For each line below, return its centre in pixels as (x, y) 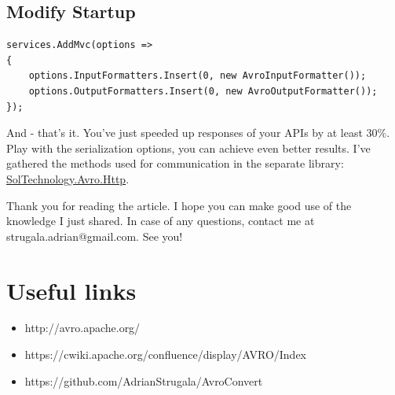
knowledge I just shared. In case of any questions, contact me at (161, 221)
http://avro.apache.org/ (82, 328)
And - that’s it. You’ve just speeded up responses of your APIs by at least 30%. (198, 133)
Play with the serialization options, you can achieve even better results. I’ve (188, 148)
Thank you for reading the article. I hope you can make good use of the (179, 205)
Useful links (71, 290)
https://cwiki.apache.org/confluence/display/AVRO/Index (165, 354)
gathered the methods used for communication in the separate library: (175, 163)
